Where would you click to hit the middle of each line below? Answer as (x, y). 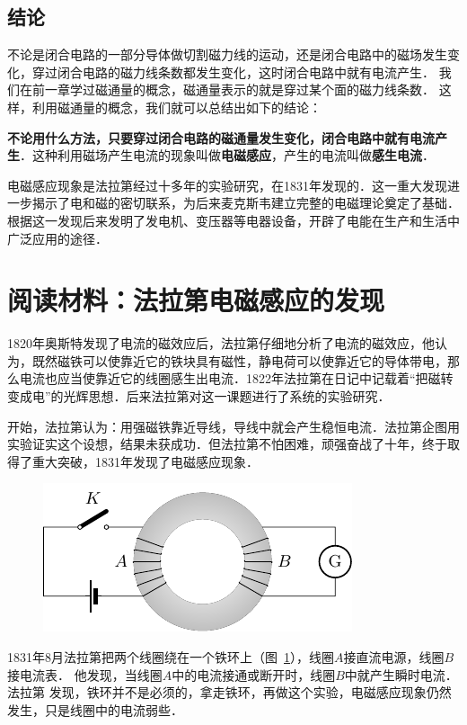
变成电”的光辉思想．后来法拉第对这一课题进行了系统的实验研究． (199, 396)
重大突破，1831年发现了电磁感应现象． (145, 461)
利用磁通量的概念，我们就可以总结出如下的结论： (176, 107)
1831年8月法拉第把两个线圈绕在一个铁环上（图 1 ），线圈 (171, 657)
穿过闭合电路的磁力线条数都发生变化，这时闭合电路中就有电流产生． (233, 72)
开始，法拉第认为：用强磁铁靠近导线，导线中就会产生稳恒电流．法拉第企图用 (233, 426)
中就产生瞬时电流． (401, 674)
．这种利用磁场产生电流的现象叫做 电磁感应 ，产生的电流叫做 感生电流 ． (227, 155)
